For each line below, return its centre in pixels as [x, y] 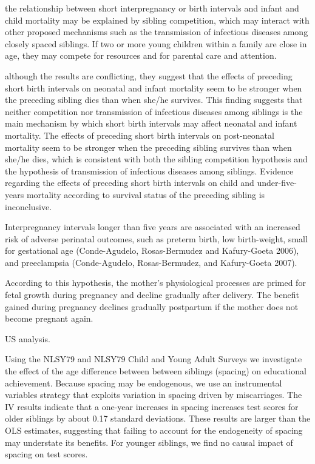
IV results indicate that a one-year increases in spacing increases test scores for [152, 406]
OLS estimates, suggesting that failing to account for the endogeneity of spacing [154, 430]
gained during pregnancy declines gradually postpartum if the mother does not [152, 306]
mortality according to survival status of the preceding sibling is [146, 194]
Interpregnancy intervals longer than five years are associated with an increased [153, 227]
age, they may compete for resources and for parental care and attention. [141, 55]
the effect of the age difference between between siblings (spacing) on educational [156, 371]
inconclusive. [29, 206]
